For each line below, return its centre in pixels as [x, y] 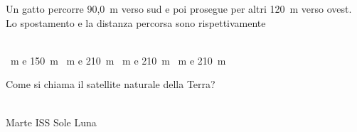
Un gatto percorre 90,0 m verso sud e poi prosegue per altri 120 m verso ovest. [179, 9]
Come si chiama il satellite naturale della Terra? [111, 84]
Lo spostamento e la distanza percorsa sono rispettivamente [136, 22]
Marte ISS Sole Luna [51, 122]
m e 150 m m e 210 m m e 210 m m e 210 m [118, 60]
